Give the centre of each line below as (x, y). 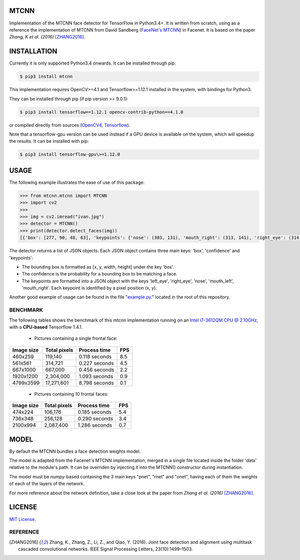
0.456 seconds (96, 370)
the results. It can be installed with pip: (49, 141)
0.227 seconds (96, 363)
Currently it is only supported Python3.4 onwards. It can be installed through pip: (92, 63)
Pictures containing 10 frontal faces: (71, 394)
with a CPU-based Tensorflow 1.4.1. (46, 327)
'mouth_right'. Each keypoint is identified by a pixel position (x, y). (89, 288)
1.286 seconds (95, 425)
